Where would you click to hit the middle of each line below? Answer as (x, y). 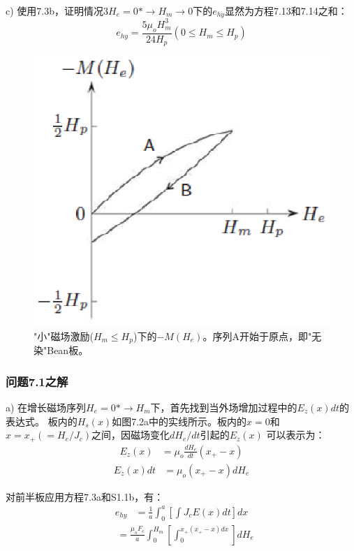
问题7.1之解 (37, 381)
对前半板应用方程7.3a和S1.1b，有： (85, 496)
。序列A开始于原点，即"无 (262, 336)
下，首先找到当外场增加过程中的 (224, 407)
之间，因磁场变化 (131, 435)
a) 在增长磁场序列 (46, 407)
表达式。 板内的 (42, 421)
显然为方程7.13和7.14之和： (286, 10)
